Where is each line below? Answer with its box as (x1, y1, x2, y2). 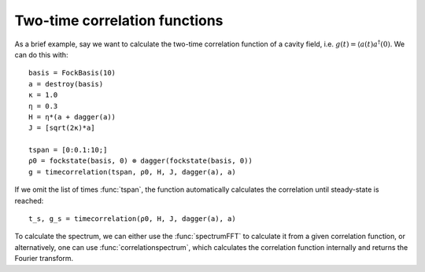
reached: (14, 196, 44, 205)
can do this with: (14, 50, 68, 59)
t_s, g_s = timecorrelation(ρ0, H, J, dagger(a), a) (28, 215, 236, 223)
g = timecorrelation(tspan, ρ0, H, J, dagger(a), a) (28, 167, 236, 176)
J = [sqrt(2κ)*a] (28, 123, 95, 133)
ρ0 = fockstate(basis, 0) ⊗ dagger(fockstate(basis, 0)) (28, 156, 253, 165)
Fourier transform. (14, 254, 74, 263)
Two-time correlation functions (14, 12, 224, 29)
